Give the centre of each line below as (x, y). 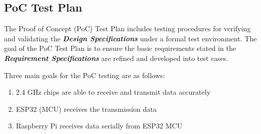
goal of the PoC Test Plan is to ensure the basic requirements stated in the (120, 48)
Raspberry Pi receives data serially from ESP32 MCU (99, 126)
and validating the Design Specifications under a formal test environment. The (130, 38)
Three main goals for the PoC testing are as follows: (85, 75)
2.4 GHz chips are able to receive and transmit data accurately (113, 92)
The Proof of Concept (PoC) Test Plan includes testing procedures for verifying (127, 28)
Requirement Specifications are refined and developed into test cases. (116, 58)
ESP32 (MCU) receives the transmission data (86, 109)
